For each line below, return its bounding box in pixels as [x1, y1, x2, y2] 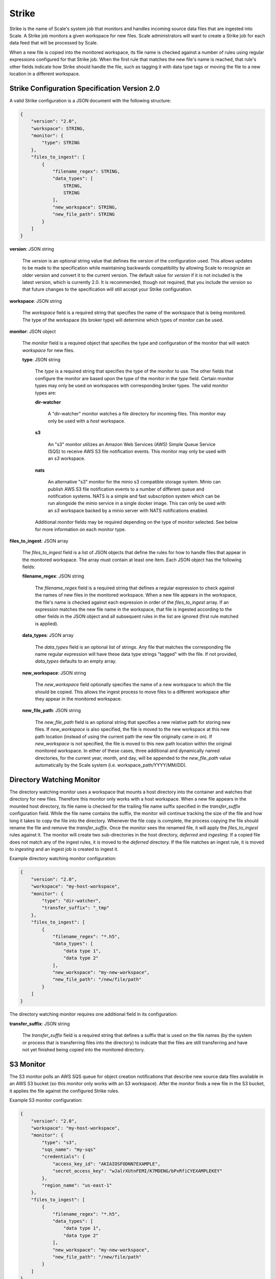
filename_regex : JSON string [22, 573, 84, 579]
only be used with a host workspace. [48, 417, 125, 424]
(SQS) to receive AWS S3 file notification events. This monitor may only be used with [48, 448, 226, 454]
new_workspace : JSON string [22, 670, 86, 676]
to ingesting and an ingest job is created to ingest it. [9, 846, 119, 852]
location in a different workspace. [9, 71, 80, 77]
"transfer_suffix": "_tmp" [41, 905, 109, 911]
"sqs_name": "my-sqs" [41, 1146, 96, 1153]
